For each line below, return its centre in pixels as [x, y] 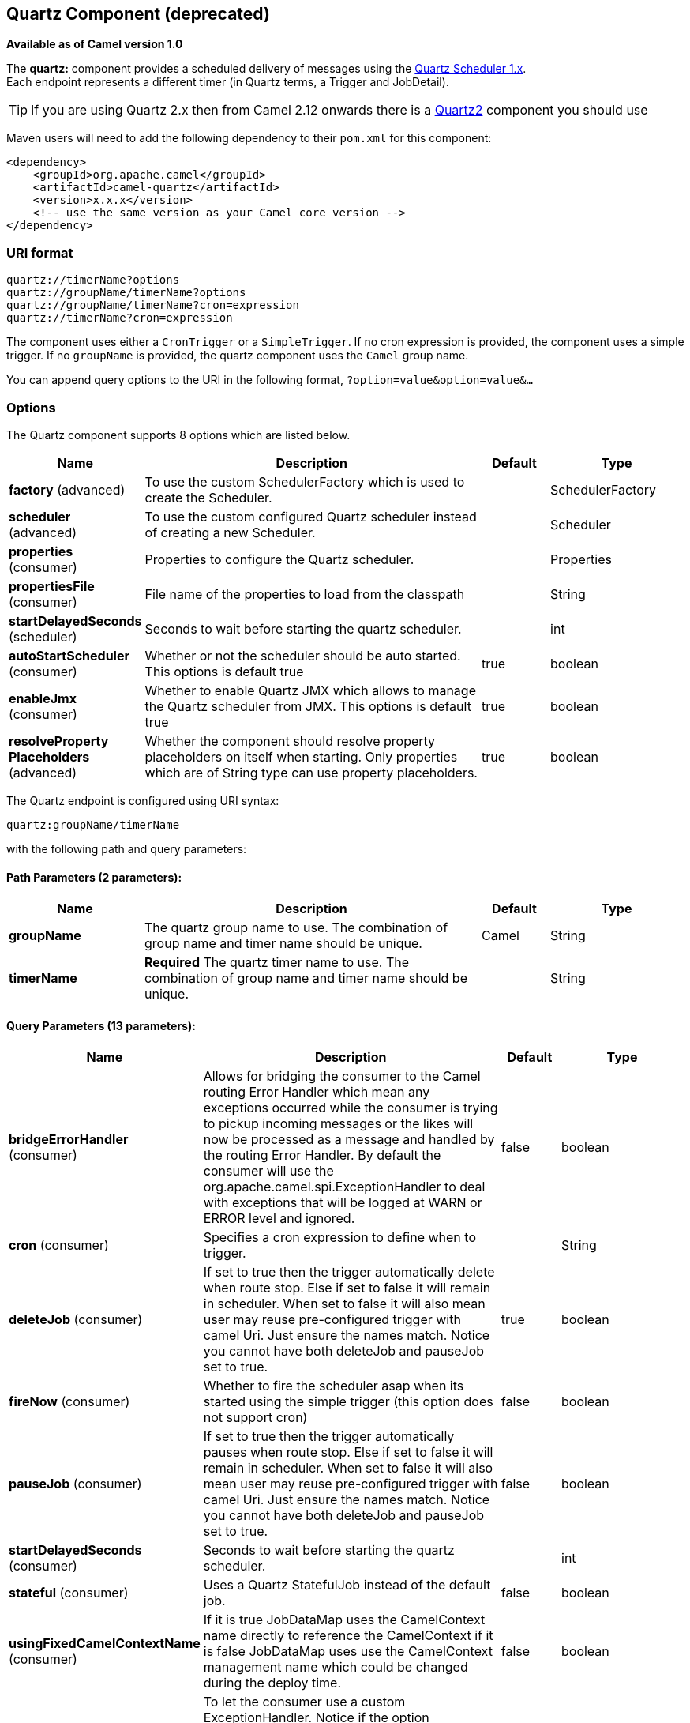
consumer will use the [268, 1171]
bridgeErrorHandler [69, 1140]
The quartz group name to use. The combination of [296, 928]
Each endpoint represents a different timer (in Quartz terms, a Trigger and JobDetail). [228, 82]
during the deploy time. [272, 1683]
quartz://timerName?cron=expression [120, 318]
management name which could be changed [336, 1667]
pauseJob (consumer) [75, 1484]
